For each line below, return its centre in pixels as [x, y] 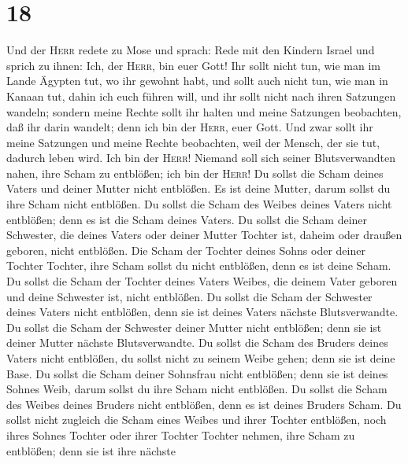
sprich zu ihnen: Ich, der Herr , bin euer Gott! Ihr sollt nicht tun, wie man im [194, 65]
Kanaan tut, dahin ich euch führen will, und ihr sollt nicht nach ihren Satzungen [201, 96]
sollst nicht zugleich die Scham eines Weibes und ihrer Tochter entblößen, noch [197, 420]
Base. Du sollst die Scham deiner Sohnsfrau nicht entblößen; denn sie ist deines [197, 373]
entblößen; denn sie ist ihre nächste [91, 450]
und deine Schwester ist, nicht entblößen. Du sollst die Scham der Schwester [189, 296]
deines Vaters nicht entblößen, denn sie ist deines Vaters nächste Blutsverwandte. [202, 312]
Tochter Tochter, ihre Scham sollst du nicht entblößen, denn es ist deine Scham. [199, 265]
